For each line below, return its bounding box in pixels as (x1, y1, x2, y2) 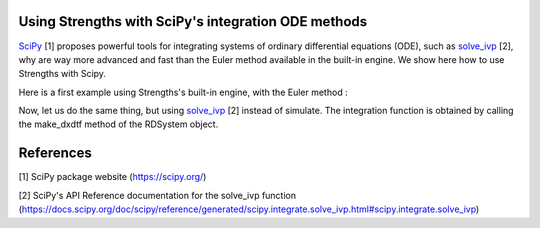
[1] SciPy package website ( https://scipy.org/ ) (18, 171, 207, 183)
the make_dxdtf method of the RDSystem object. (18, 118, 219, 130)
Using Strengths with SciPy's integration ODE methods (18, 13, 368, 30)
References (18, 145, 92, 162)
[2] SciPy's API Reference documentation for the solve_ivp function (18, 189, 297, 201)
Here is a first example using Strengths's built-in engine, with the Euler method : (18, 86, 349, 98)
